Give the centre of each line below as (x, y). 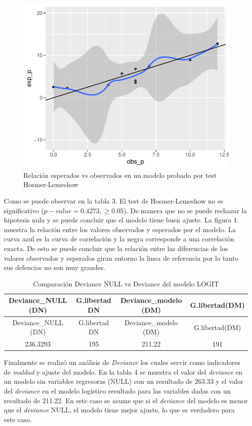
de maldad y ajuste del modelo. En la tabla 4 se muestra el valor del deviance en (123, 371)
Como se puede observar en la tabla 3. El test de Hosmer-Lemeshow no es (114, 200)
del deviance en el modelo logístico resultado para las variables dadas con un (118, 391)
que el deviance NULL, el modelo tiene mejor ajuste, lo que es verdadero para (119, 410)
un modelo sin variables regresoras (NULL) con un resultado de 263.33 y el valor (124, 381)
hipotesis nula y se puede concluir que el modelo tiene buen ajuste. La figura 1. (121, 220)
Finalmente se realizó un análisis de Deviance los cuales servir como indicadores (122, 362)
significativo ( (24, 210)
